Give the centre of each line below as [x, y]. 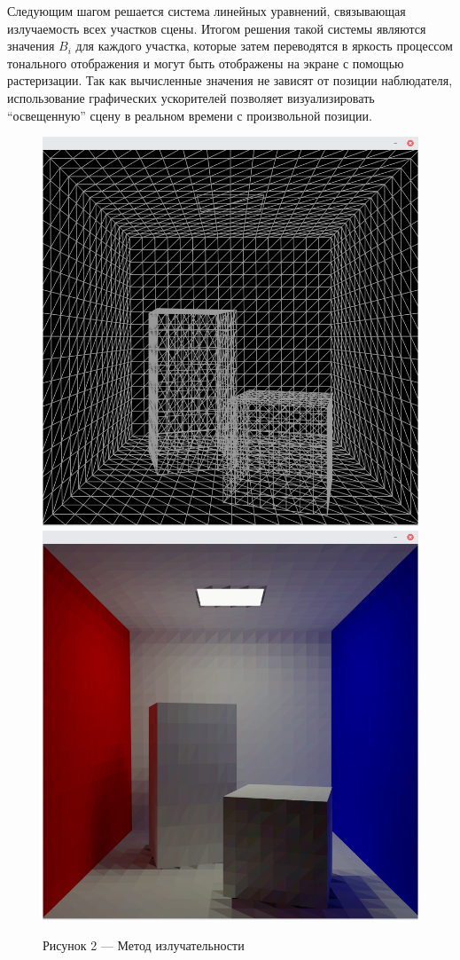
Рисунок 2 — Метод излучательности [144, 945]
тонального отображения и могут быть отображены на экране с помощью [206, 63]
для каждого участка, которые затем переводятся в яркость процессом [264, 46]
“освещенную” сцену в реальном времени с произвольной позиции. [190, 115]
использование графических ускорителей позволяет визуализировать [191, 97]
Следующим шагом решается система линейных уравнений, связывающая [207, 11]
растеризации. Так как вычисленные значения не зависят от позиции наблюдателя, [230, 80]
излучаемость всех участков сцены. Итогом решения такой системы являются [217, 28]
